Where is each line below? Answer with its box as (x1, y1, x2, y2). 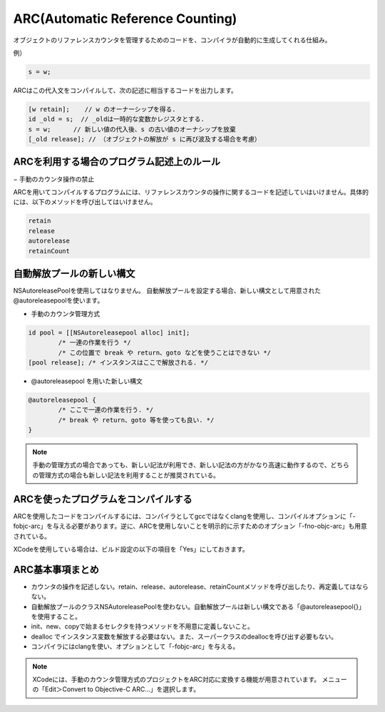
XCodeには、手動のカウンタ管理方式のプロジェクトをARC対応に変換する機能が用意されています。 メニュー (32, 675, 347, 683)
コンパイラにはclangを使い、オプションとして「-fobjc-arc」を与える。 (31, 642, 240, 651)
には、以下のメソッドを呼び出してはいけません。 (13, 198, 157, 206)
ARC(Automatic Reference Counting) (13, 11, 237, 26)
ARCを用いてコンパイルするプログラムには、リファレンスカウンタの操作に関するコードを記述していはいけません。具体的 (13, 188, 369, 196)
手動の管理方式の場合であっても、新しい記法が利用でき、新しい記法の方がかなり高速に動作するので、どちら (32, 461, 349, 469)
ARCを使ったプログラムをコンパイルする (13, 493, 192, 505)
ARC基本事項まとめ (13, 564, 100, 576)
